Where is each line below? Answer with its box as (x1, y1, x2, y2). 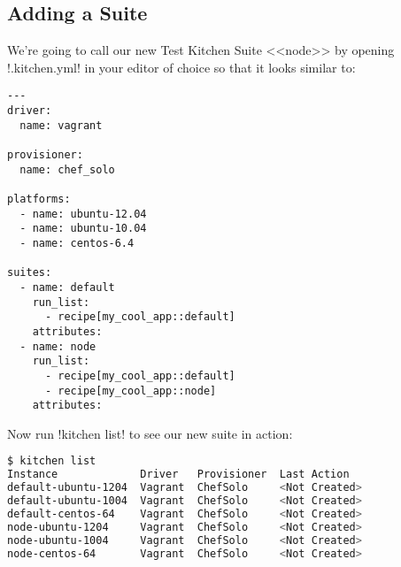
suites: (7, 266, 52, 280)
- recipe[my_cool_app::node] (44, 384, 217, 397)
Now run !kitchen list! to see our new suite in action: (7, 424, 293, 442)
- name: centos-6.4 (19, 236, 135, 249)
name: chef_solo (19, 163, 115, 176)
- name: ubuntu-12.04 (19, 207, 147, 220)
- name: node (19, 340, 96, 353)
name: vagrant (19, 119, 103, 132)
